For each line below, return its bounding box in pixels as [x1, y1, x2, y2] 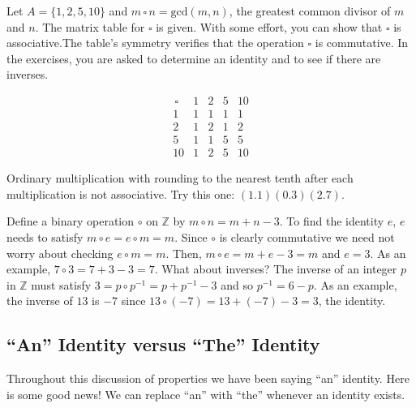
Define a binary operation [6, 213, 135, 230]
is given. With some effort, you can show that [156, 18, 383, 35]
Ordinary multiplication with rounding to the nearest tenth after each [6, 170, 354, 187]
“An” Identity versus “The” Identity [6, 332, 320, 357]
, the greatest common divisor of [229, 2, 391, 19]
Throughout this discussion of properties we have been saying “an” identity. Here [6, 370, 410, 387]
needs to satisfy [6, 228, 84, 245]
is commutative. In [315, 34, 409, 51]
